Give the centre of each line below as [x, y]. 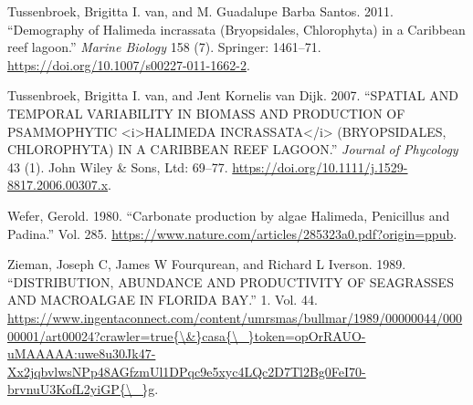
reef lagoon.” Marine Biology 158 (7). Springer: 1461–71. [164, 47]
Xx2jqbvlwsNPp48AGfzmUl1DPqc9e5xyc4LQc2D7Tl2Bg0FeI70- [187, 371]
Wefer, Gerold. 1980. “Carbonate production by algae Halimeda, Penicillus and [229, 215]
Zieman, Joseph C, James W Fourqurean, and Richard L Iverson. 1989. [207, 264]
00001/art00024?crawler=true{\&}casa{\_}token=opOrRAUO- [187, 335]
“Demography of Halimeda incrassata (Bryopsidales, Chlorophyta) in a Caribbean [236, 29]
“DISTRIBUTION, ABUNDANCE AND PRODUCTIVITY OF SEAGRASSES [231, 281]
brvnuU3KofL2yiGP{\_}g [81, 389]
